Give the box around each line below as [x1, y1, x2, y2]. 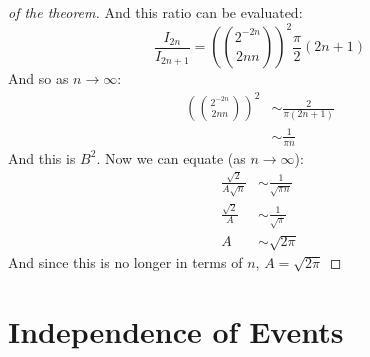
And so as [8, 68, 69, 89]
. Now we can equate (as [96, 147, 246, 168]
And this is [8, 147, 76, 168]
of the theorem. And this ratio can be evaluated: [8, 2, 303, 22]
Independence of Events [8, 310, 344, 351]
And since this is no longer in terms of [8, 252, 243, 273]
